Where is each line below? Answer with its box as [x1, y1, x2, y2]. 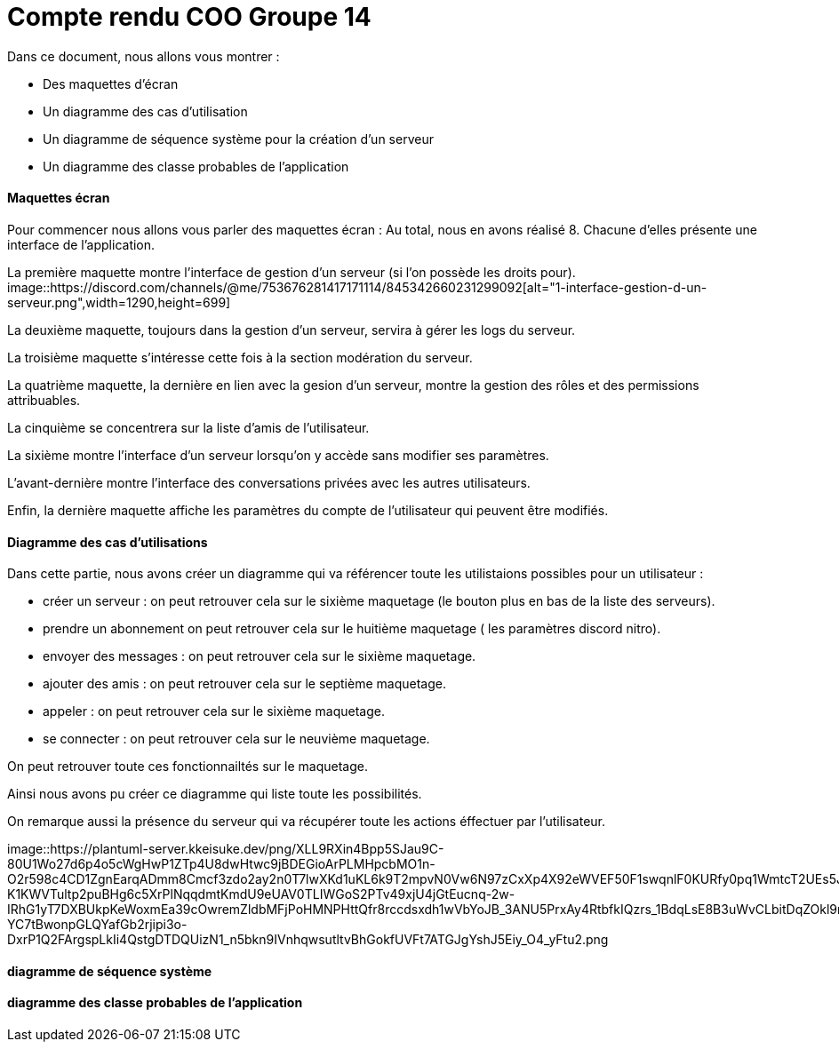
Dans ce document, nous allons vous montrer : [7, 48, 280, 64]
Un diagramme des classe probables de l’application [43, 158, 349, 174]
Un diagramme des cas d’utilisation [43, 103, 248, 119]
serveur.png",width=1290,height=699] [7, 294, 231, 310]
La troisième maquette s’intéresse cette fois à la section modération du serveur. [7, 349, 473, 365]
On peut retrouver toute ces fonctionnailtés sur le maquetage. [7, 759, 368, 775]
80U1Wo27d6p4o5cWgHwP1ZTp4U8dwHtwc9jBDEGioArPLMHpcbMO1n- [7, 856, 435, 872]
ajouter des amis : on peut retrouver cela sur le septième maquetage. [43, 676, 446, 692]
